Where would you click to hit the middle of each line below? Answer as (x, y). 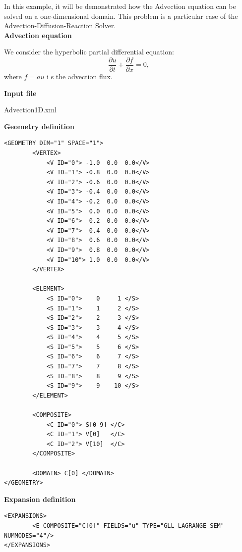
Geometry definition (39, 126)
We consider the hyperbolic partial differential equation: (89, 52)
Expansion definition (40, 499)
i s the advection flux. (80, 76)
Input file (20, 93)
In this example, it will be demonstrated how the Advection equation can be (120, 6)
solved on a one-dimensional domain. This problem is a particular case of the (121, 16)
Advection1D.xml (30, 110)
